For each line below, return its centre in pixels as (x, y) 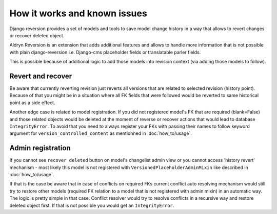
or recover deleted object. (37, 35)
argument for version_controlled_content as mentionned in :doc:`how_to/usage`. (101, 133)
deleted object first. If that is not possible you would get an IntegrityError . (92, 205)
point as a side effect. (32, 103)
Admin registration (40, 148)
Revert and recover (41, 76)
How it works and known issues (78, 13)
